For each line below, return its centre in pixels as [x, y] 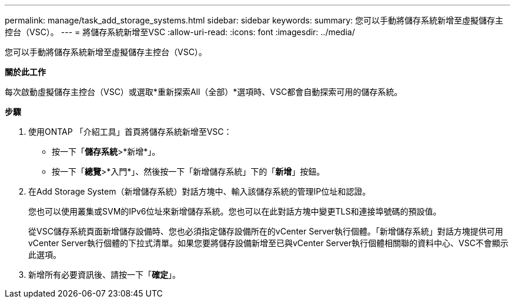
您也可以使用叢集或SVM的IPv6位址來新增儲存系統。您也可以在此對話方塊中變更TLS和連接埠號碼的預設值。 [235, 211]
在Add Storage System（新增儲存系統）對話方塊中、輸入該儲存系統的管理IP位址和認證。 [200, 191]
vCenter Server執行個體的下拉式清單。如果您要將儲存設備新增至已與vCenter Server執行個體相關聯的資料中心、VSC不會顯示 [268, 243]
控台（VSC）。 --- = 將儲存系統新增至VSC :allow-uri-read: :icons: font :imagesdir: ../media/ [180, 32]
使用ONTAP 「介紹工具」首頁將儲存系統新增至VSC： [130, 132]
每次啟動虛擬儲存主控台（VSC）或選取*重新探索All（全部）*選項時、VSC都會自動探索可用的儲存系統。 [204, 92]
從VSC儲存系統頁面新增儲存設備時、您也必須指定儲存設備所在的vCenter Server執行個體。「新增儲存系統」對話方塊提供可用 [266, 231]
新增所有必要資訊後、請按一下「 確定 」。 [104, 275]
